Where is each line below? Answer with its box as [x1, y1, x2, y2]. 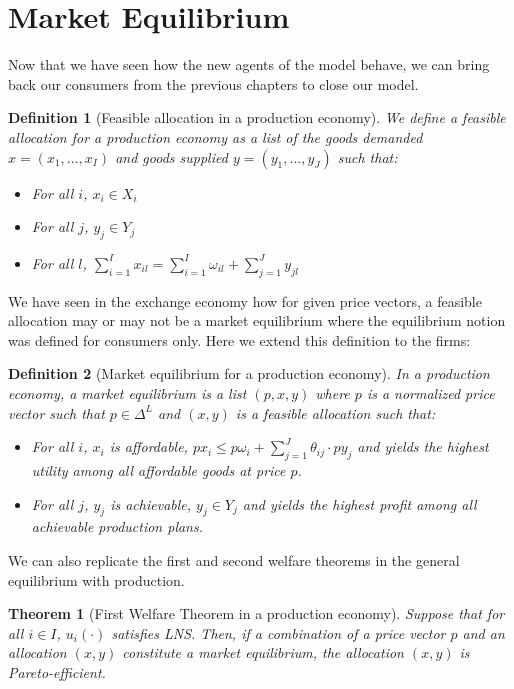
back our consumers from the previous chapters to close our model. [8, 73, 419, 94]
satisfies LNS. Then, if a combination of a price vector [111, 622, 446, 643]
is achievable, [110, 493, 192, 514]
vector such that [8, 402, 105, 423]
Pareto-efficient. [8, 662, 106, 682]
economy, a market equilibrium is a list [8, 383, 247, 404]
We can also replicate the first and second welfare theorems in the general [8, 550, 460, 571]
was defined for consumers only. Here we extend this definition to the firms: [8, 329, 471, 350]
